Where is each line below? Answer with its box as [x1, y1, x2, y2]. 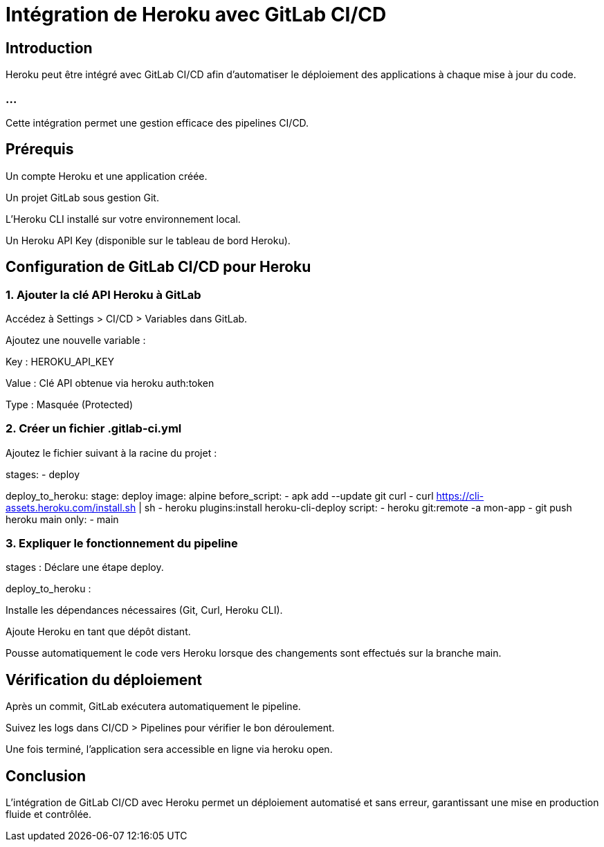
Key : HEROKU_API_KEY [6, 355, 115, 367]
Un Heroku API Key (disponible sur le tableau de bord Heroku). [6, 234, 291, 246]
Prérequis [6, 140, 74, 158]
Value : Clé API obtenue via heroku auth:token [6, 376, 214, 389]
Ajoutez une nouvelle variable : [6, 334, 146, 346]
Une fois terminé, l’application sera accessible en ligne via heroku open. [6, 743, 333, 756]
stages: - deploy [6, 468, 80, 480]
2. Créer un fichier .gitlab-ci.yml [6, 421, 182, 436]
